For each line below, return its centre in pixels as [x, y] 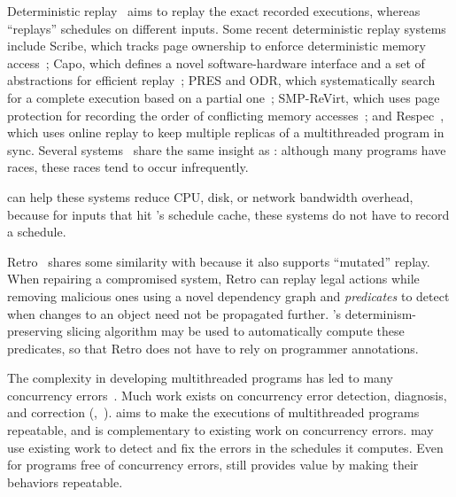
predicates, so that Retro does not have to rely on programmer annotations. [213, 348]
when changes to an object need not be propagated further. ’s [174, 313]
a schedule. [37, 232]
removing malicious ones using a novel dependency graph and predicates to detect [228, 295]
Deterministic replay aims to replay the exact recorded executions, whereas [214, 11]
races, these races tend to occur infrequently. [128, 167]
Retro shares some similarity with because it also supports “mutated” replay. [219, 261]
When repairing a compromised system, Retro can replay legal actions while [213, 279]
